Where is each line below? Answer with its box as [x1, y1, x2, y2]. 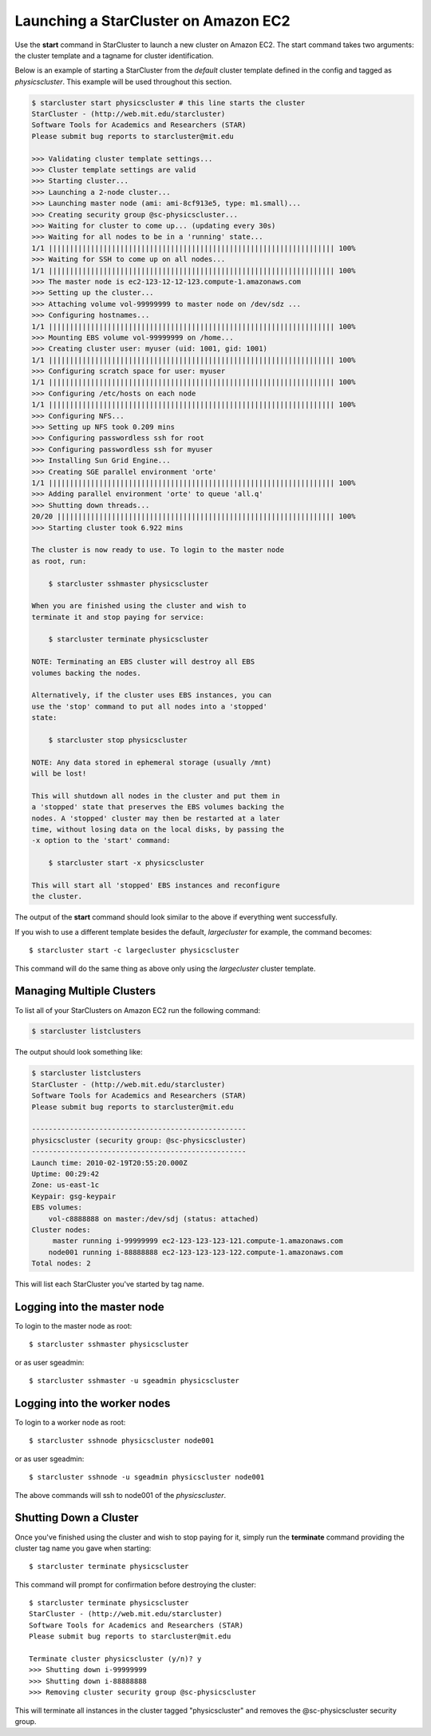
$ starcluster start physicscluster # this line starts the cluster [31, 98, 306, 107]
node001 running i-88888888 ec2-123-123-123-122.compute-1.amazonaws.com [48, 1247, 343, 1257]
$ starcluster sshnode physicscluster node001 [29, 1436, 215, 1445]
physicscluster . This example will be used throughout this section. [14, 77, 232, 86]
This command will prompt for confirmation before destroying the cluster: [14, 1579, 257, 1589]
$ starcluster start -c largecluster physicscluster [29, 946, 239, 955]
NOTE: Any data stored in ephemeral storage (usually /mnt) [31, 757, 272, 767]
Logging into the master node [14, 1300, 165, 1313]
